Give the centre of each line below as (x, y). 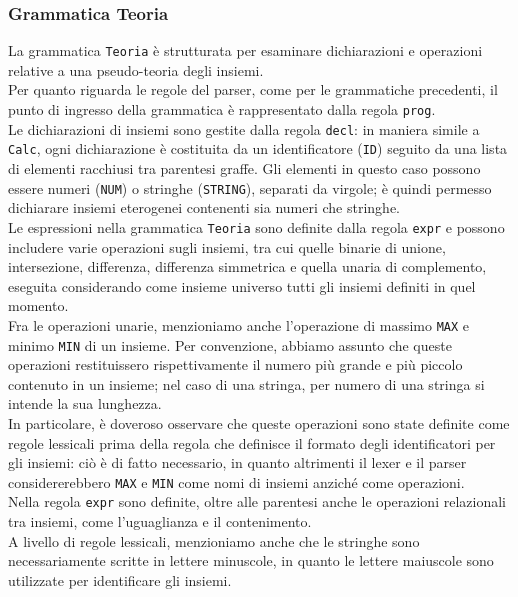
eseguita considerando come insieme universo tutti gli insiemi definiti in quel (242, 285)
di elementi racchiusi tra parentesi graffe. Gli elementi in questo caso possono (244, 168)
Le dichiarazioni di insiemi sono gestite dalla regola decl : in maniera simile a (244, 128)
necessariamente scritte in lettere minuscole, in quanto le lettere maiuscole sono (251, 560)
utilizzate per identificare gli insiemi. (120, 579)
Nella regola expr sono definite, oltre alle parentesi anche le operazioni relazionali (257, 501)
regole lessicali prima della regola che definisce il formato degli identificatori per (252, 442)
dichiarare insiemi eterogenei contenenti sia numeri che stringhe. (204, 207)
